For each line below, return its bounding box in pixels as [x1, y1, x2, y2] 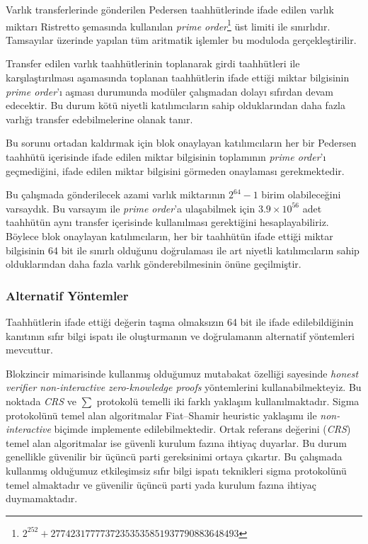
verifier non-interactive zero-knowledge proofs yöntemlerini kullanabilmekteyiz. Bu [6, 380, 362, 395]
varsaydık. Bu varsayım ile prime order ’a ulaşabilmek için [6, 200, 255, 215]
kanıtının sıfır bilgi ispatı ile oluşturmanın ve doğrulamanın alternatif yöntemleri [6, 328, 355, 343]
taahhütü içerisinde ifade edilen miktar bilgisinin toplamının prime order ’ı [6, 149, 326, 164]
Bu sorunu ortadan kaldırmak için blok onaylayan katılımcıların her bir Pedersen [6, 135, 357, 150]
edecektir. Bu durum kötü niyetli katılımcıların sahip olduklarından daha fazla [6, 98, 346, 113]
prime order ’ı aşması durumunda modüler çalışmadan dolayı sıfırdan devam [6, 84, 334, 98]
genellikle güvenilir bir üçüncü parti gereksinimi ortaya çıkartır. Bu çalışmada [6, 449, 343, 464]
